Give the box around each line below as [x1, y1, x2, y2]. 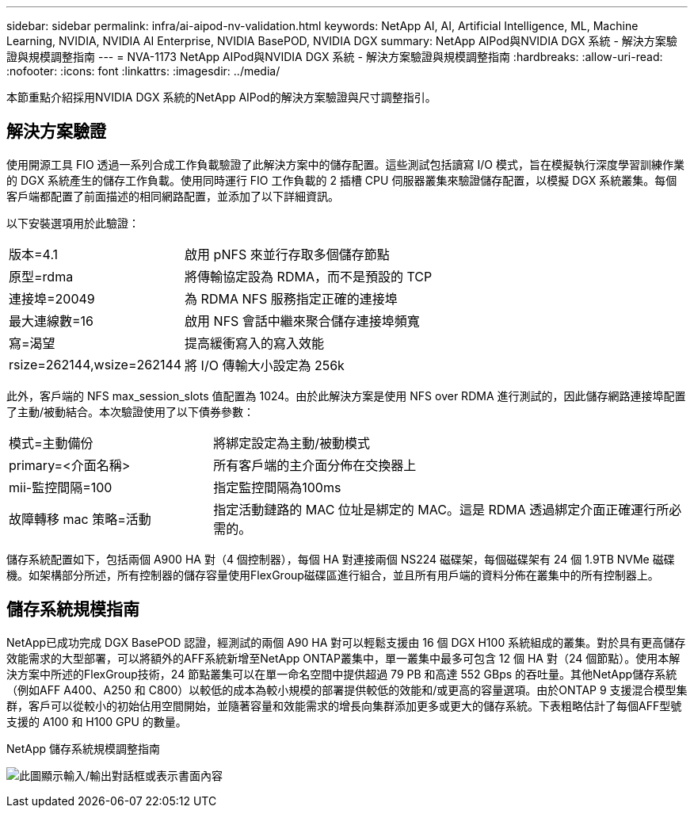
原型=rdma [9, 268, 74, 285]
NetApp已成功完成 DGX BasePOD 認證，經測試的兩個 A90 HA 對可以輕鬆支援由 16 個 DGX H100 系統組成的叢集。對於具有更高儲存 [6, 635, 686, 649]
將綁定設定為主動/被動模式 [213, 434, 370, 451]
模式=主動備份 [9, 434, 93, 451]
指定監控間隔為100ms [213, 479, 341, 495]
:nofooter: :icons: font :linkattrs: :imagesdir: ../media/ [6, 64, 280, 78]
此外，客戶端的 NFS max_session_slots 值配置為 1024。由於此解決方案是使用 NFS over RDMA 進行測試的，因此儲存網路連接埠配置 [6, 388, 686, 403]
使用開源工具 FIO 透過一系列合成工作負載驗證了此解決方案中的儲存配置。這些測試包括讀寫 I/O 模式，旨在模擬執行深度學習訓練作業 [6, 157, 684, 171]
